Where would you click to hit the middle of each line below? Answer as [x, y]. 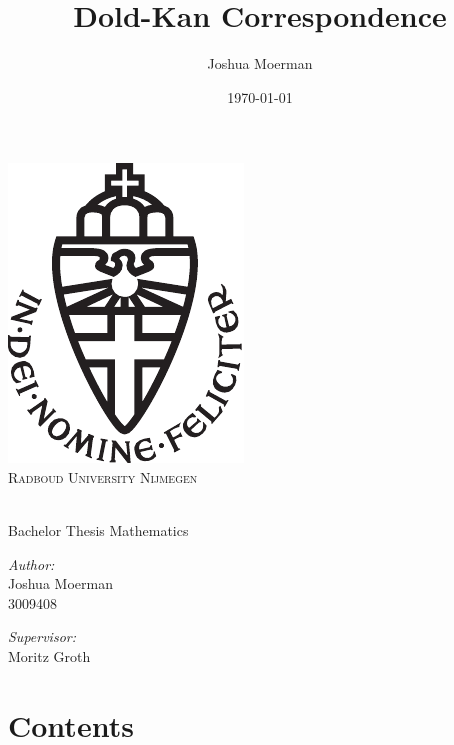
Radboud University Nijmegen [103, 476]
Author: [31, 563]
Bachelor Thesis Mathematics [98, 530]
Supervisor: [42, 636]
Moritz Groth [49, 656]
